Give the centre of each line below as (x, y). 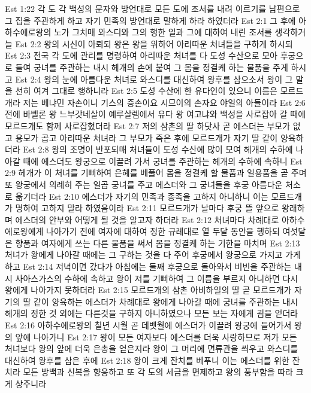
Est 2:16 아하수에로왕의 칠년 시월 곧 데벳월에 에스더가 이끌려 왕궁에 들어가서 (148, 325)
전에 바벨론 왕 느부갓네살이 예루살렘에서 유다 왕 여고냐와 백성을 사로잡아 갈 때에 (155, 114)
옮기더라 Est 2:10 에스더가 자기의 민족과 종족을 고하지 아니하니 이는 (142, 196)
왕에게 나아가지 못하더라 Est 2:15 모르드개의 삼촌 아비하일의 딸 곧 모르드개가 (148, 290)
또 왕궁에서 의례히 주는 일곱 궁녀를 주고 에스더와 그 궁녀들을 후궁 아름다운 (144, 184)
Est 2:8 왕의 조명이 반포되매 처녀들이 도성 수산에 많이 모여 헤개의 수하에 (158, 149)
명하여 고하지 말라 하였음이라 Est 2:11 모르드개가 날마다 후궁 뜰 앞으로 (147, 208)
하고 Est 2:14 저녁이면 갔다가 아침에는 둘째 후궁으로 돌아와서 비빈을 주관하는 (148, 266)
